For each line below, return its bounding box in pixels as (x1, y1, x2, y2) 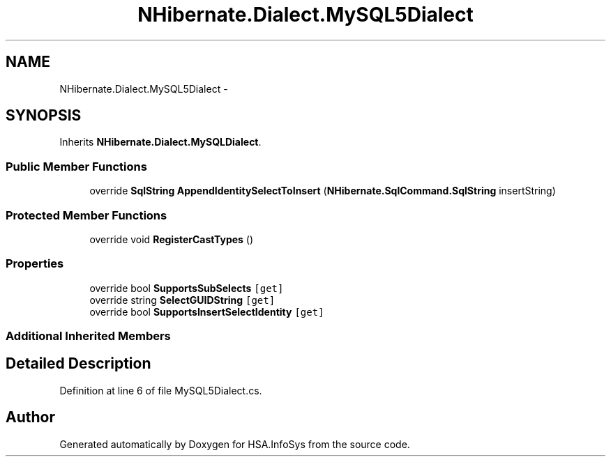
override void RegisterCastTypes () (89, 233, 254, 245)
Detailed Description (6, 355, 151, 373)
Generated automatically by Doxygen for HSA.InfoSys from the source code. (59, 438, 410, 450)
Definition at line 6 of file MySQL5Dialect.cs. (59, 384, 262, 396)
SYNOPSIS (6, 107, 82, 125)
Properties (6, 256, 64, 271)
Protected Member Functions (6, 208, 167, 222)
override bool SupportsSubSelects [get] (89, 282, 284, 294)
